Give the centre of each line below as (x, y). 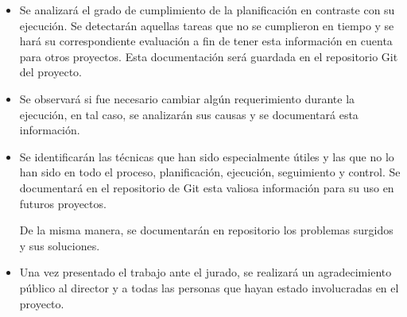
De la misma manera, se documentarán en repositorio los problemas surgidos (206, 230)
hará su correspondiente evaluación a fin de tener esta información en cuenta (206, 41)
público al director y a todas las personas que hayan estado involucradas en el (209, 287)
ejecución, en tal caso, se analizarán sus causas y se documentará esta (189, 114)
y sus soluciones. (60, 245)
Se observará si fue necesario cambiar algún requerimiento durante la (187, 98)
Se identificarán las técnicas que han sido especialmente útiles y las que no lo (207, 156)
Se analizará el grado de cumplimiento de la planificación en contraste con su (207, 10)
